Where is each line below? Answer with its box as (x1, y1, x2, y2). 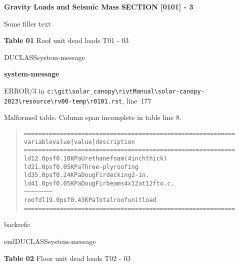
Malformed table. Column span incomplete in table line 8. (4, 112, 181, 122)
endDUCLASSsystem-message (4, 236, 96, 246)
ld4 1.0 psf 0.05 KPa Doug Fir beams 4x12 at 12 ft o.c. (23, 179, 174, 187)
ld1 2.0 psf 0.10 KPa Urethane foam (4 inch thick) (23, 154, 167, 162)
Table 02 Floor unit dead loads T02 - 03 (4, 252, 131, 263)
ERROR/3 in (4, 85, 45, 95)
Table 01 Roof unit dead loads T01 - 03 (4, 35, 129, 45)
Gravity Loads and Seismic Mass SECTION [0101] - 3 (4, 1, 193, 11)
